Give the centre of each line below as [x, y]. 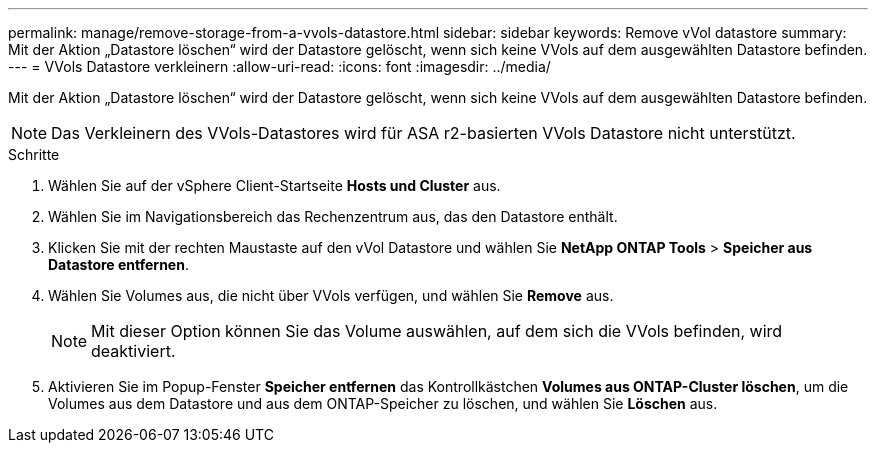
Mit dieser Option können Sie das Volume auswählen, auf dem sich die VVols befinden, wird [437, 331]
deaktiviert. [133, 351]
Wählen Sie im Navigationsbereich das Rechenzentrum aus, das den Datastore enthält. [333, 216]
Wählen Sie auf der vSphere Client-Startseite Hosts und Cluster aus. [274, 185]
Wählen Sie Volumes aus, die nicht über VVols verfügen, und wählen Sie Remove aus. [331, 295]
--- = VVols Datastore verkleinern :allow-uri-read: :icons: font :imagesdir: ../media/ [279, 66]
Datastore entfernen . [118, 264]
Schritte [34, 154]
